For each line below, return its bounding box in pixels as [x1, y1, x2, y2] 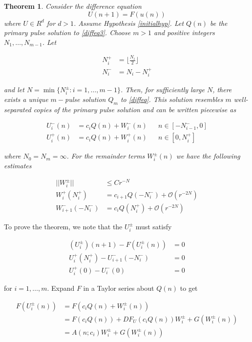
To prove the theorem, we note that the [4, 221, 123, 231]
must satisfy [135, 221, 172, 231]
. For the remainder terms [66, 151, 145, 161]
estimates [4, 160, 32, 170]
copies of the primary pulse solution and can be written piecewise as [33, 104, 236, 114]
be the [210, 18, 228, 28]
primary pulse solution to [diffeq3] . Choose [4, 27, 131, 38]
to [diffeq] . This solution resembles [120, 94, 223, 104]
